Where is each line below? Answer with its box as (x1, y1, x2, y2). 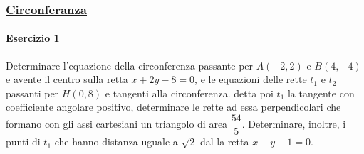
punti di (6, 134, 41, 149)
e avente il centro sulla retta (6, 72, 128, 87)
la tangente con (287, 85, 355, 100)
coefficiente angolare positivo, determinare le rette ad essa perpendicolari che (6, 99, 341, 114)
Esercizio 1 (6, 31, 60, 45)
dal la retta (199, 134, 249, 149)
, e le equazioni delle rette (194, 72, 307, 87)
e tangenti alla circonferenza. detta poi (105, 85, 274, 100)
